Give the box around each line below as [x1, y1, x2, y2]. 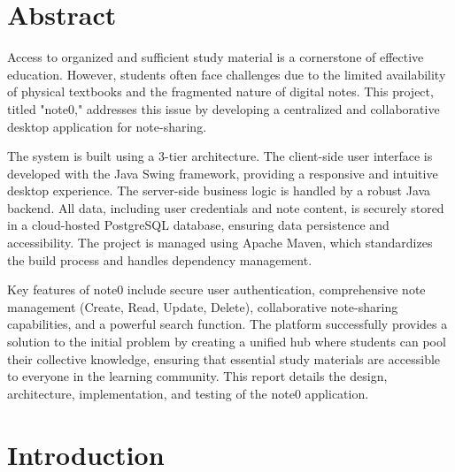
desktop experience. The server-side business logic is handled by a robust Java [7, 181, 431, 200]
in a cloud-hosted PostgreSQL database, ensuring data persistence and [7, 216, 389, 234]
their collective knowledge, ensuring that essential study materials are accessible [7, 349, 441, 368]
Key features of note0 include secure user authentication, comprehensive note [7, 280, 426, 299]
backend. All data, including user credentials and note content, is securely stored [7, 198, 444, 217]
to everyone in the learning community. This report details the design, [7, 367, 388, 385]
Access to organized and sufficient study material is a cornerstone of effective [7, 48, 424, 66]
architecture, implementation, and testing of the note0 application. [7, 384, 369, 402]
